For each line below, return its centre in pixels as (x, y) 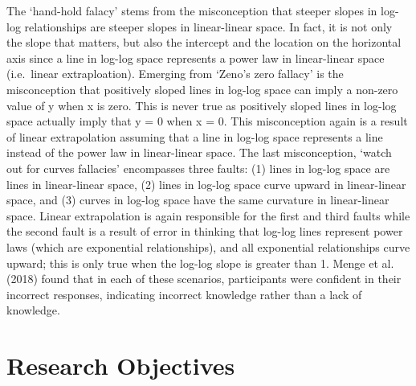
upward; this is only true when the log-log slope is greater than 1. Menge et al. (200, 263)
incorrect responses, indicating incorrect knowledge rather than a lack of (184, 294)
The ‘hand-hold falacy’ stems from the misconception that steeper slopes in (192, 10)
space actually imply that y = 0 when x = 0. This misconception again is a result (207, 121)
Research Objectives (121, 365)
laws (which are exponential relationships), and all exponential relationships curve (208, 246)
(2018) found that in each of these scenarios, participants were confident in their (204, 279)
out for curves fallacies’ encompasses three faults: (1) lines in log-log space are (198, 168)
